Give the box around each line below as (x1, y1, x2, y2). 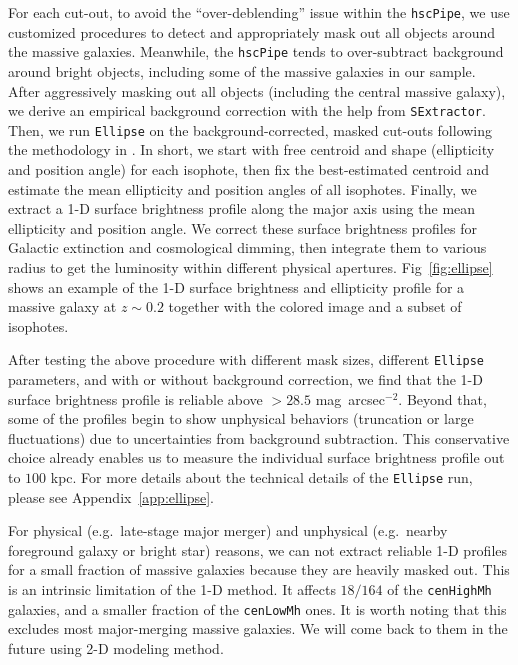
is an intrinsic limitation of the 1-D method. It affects (8, 579, 336, 599)
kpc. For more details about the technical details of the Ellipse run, (50, 466, 473, 487)
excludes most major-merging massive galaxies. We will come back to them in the (8, 618, 508, 639)
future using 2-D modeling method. (8, 637, 224, 658)
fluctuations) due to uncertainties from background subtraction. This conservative (8, 427, 510, 448)
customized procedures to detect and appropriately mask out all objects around (8, 21, 496, 42)
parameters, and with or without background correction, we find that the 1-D (8, 369, 483, 389)
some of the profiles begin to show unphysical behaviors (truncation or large (8, 408, 474, 429)
